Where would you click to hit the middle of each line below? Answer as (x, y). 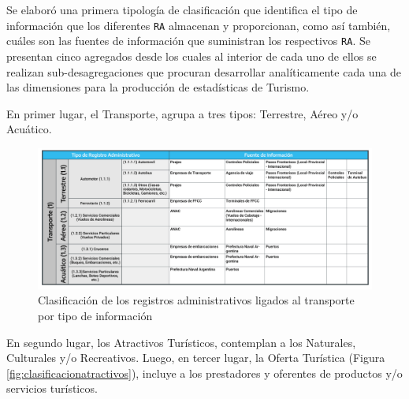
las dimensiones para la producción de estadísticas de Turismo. (158, 87)
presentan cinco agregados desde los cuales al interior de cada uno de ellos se (191, 56)
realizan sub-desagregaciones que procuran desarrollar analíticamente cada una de (204, 71)
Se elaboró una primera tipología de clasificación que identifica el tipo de (182, 9)
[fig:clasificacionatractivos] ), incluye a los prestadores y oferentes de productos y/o (204, 373)
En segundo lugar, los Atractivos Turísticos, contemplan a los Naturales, (181, 342)
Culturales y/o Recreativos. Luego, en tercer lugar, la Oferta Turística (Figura (196, 358)
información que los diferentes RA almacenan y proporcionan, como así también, (199, 25)
